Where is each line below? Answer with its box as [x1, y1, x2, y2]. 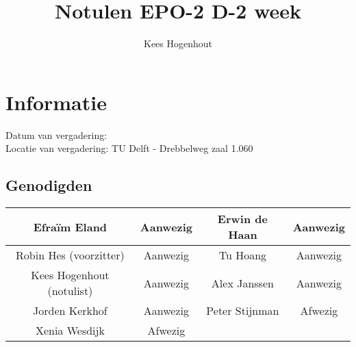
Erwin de [217, 211, 268, 227]
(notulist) [47, 283, 93, 299]
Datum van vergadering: [5, 127, 107, 142]
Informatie [5, 88, 107, 116]
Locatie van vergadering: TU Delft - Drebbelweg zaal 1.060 [5, 141, 253, 155]
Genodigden [5, 175, 92, 196]
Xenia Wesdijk [35, 322, 105, 339]
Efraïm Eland [33, 218, 107, 235]
